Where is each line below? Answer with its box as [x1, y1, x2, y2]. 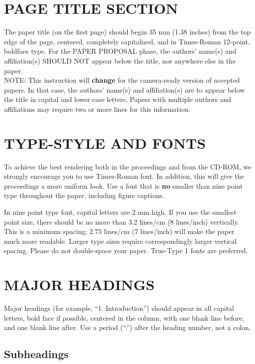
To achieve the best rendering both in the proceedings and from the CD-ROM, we [4, 161, 252, 171]
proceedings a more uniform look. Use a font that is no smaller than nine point [4, 180, 243, 191]
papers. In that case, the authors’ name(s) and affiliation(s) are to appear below [4, 84, 245, 95]
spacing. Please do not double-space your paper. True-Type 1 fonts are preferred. [4, 245, 248, 256]
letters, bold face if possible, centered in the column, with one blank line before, [4, 312, 244, 323]
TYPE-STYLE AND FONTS [4, 132, 206, 153]
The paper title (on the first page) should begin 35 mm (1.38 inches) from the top [4, 27, 251, 37]
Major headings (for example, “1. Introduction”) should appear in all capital [4, 303, 234, 313]
